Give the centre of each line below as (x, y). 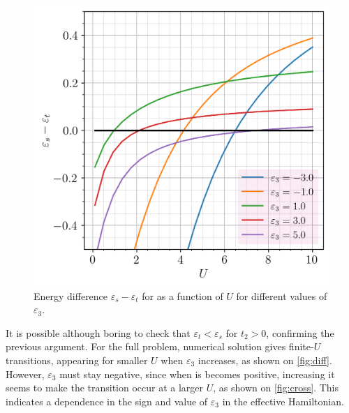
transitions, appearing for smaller (77, 360)
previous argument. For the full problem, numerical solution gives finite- (160, 346)
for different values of (282, 295)
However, (25, 374)
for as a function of (183, 295)
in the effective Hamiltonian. (283, 401)
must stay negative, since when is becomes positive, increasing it (197, 374)
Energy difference (71, 295)
